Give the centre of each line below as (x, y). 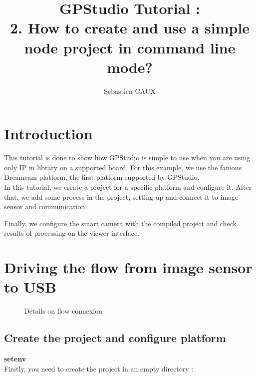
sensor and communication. (46, 206)
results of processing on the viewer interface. (72, 233)
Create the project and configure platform (115, 338)
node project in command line (130, 47)
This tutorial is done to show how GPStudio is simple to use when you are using (127, 158)
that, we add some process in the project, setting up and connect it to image (121, 196)
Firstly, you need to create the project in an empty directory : (99, 368)
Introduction (48, 134)
